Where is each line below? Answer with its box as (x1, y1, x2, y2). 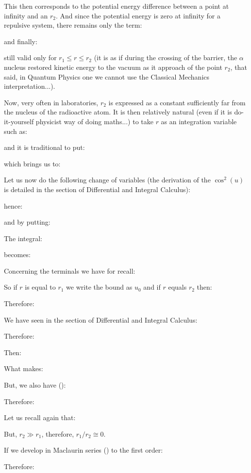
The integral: (4, 233, 42, 243)
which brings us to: (4, 158, 61, 168)
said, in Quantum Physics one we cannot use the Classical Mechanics (4, 71, 210, 82)
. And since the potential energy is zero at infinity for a (55, 10, 220, 20)
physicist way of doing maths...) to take (35, 116, 153, 126)
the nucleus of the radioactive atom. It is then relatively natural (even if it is (4, 107, 232, 117)
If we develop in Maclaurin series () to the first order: (4, 445, 163, 455)
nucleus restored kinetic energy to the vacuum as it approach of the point (4, 62, 222, 72)
